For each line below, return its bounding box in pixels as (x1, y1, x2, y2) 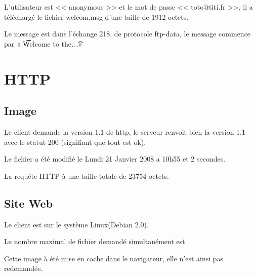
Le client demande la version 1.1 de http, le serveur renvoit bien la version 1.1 (4, 126, 245, 137)
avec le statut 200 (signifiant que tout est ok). (4, 136, 146, 147)
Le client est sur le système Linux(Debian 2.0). (4, 219, 149, 229)
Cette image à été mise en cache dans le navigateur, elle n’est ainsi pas (4, 253, 224, 263)
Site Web (4, 195, 53, 211)
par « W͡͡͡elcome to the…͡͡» (4, 38, 82, 49)
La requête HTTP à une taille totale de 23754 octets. (4, 170, 169, 181)
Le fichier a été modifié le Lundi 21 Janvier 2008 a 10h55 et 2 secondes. (4, 153, 226, 164)
